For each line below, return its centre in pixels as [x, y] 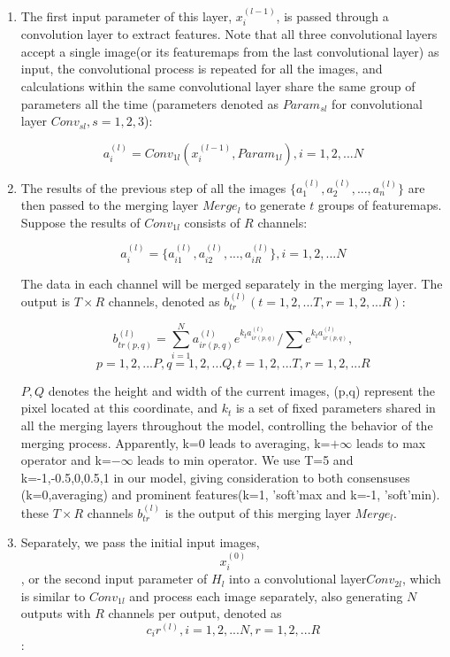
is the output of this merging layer [258, 512]
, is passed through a [332, 15]
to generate [275, 205]
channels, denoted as [164, 301]
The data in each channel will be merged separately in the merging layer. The [232, 283]
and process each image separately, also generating [266, 595]
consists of [212, 222]
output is [46, 301]
